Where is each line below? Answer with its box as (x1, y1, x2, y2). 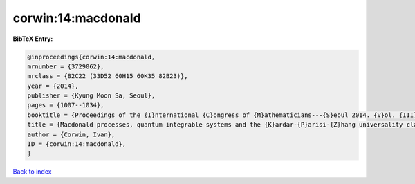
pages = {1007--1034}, (27, 101, 104, 109)
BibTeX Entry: (12, 35, 53, 43)
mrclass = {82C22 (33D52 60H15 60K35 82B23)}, (27, 73, 188, 80)
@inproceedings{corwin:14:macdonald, (27, 53, 156, 61)
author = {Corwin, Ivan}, (27, 130, 116, 138)
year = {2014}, (27, 82, 79, 90)
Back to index (12, 167, 52, 176)
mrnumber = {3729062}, (27, 62, 104, 71)
